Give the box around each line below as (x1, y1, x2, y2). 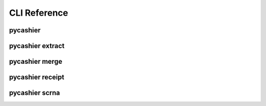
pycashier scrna (9, 89, 60, 97)
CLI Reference (9, 7, 68, 18)
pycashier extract (9, 42, 65, 50)
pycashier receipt (9, 73, 65, 81)
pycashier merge (9, 57, 63, 66)
